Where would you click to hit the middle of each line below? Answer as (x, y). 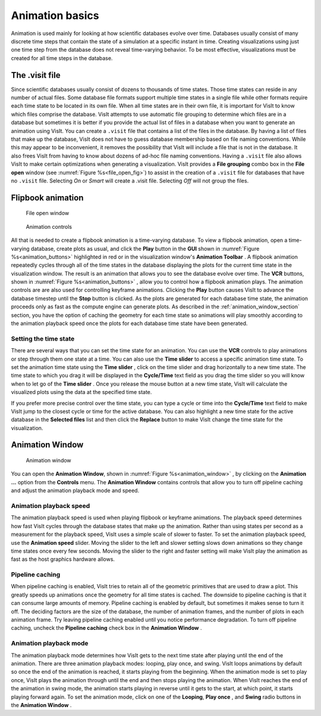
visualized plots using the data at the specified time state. (81, 392)
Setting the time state (43, 339)
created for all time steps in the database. (62, 58)
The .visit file (36, 75)
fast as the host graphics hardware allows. (63, 559)
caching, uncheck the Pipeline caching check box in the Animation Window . (106, 628)
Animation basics (55, 15)
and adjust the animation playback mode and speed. (75, 491)
